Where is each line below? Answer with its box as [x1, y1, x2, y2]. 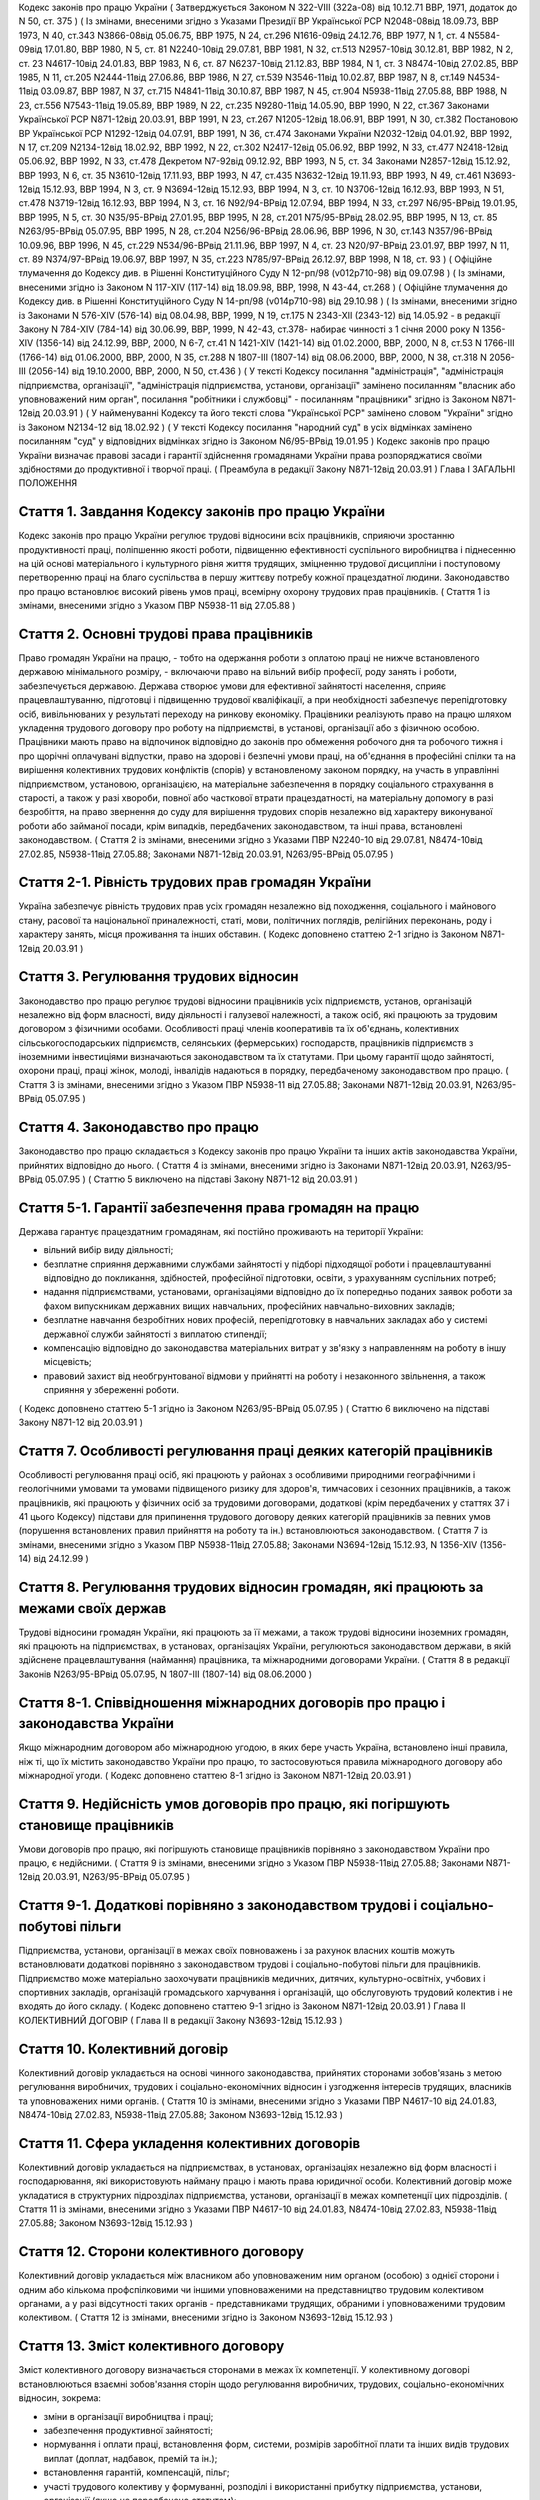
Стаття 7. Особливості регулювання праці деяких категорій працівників [18, 1442, 494, 1459]
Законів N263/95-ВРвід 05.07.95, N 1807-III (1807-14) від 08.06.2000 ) [18, 1668, 313, 1680]
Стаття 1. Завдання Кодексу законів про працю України [18, 503, 385, 520]
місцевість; [43, 1356, 92, 1368]
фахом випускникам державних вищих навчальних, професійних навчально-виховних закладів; [43, 1300, 455, 1312]
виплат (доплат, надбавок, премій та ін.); [43, 2452, 218, 2464]
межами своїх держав [18, 1600, 167, 1617]
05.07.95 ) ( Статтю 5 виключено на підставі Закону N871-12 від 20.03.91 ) [44, 1173, 359, 1185]
